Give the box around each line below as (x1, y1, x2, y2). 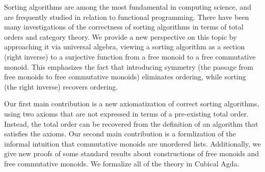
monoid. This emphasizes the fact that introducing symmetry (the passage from (4, 61, 254, 72)
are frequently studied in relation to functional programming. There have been (4, 11, 249, 22)
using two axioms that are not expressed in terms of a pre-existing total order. (4, 108, 249, 119)
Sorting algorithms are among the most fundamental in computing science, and (4, 2, 251, 12)
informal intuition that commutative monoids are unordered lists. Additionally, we (4, 138, 261, 149)
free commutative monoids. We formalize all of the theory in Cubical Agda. (4, 158, 240, 168)
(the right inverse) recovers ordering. (4, 81, 118, 92)
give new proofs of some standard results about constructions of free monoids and (4, 148, 259, 159)
